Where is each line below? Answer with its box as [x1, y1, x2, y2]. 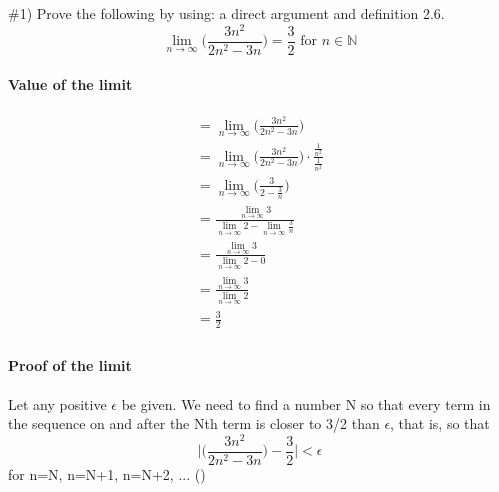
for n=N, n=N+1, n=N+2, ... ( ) [8, 464, 206, 485]
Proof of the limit [8, 355, 132, 376]
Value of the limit [8, 73, 133, 94]
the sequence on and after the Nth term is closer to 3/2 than [8, 413, 380, 434]
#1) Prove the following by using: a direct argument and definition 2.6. [8, 3, 445, 24]
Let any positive [8, 393, 107, 414]
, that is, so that [390, 413, 490, 434]
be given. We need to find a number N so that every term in [121, 393, 491, 414]
